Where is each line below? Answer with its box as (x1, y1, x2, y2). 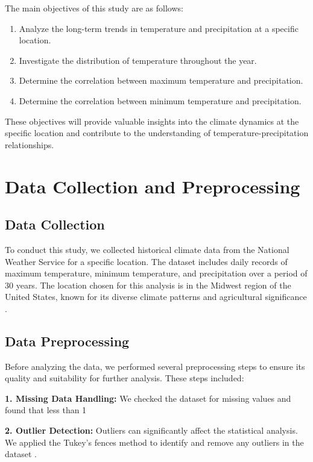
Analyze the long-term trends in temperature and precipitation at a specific (19, 22, 299, 34)
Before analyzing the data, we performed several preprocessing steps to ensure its (5, 360, 305, 372)
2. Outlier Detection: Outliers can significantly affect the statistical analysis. (5, 424, 298, 437)
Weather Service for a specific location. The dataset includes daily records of (5, 255, 288, 267)
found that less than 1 (5, 404, 87, 416)
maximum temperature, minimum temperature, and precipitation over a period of (5, 267, 308, 279)
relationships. (5, 138, 54, 151)
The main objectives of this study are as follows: (5, 2, 183, 14)
